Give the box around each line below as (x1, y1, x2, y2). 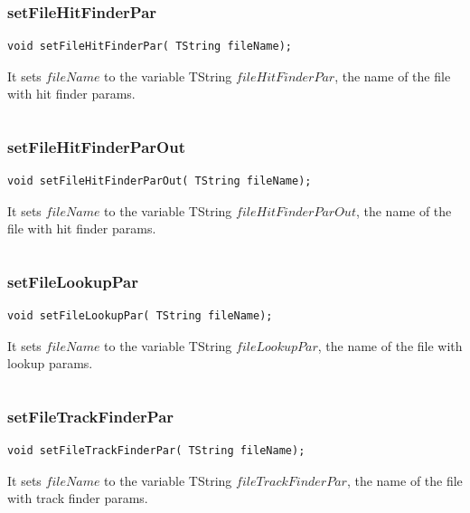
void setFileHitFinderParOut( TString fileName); (7, 175, 312, 188)
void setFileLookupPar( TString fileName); (7, 309, 273, 323)
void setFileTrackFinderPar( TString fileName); (7, 444, 305, 458)
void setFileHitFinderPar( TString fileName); (7, 40, 292, 53)
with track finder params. (7, 489, 148, 508)
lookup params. (7, 354, 93, 373)
